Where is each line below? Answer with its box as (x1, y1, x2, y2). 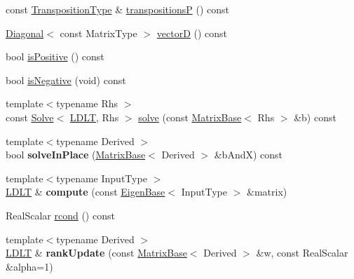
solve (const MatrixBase (138, 109, 242, 124)
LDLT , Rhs (69, 109, 119, 124)
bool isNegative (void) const (6, 72, 126, 87)
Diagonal (6, 25, 44, 40)
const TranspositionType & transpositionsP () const (6, 2, 229, 16)
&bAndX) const (214, 147, 283, 162)
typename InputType (56, 170, 147, 185)
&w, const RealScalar (256, 245, 348, 260)
